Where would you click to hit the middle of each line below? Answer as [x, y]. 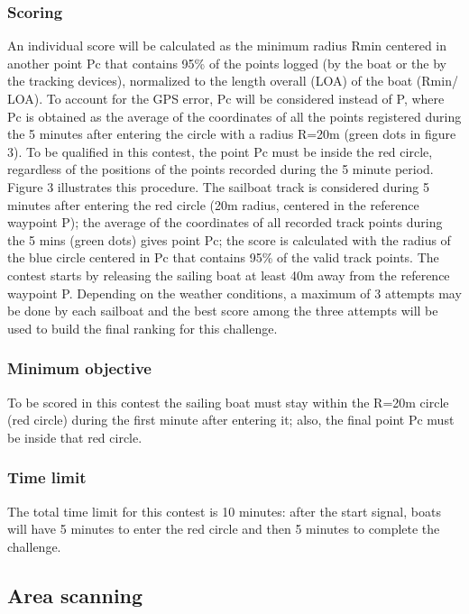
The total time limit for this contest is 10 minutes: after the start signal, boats [224, 511]
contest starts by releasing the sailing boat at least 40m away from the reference [229, 275]
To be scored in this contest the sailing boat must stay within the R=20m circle [228, 402]
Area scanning [75, 595]
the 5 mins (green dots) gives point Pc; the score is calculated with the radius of [229, 239]
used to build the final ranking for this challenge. [143, 328]
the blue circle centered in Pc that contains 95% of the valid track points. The [223, 257]
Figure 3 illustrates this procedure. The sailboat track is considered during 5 [219, 186]
